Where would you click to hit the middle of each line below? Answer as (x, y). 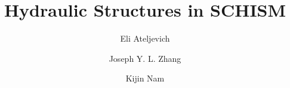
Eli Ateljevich (145, 38)
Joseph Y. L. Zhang (145, 58)
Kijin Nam (145, 78)
